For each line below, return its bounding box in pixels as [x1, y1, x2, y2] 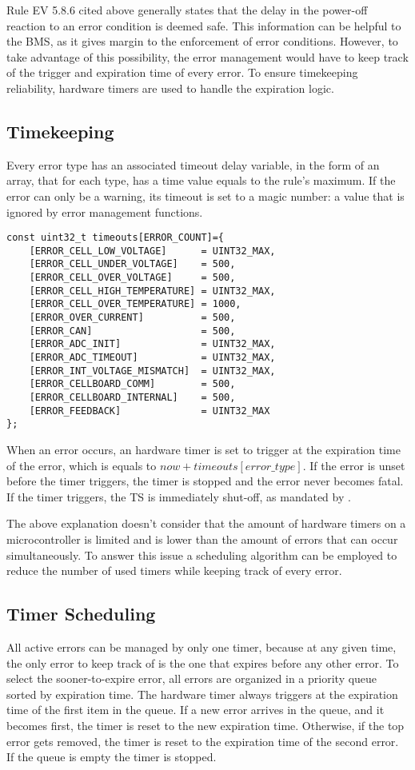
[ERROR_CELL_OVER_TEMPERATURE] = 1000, [29, 298, 241, 310]
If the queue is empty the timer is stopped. [6, 748, 217, 765]
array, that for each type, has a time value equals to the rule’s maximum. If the [6, 172, 396, 189]
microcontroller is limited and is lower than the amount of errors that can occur [6, 530, 398, 547]
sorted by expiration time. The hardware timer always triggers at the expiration [6, 685, 398, 702]
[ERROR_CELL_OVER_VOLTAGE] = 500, [29, 272, 236, 284]
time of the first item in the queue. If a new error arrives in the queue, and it [6, 701, 385, 718]
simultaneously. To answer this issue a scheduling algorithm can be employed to [6, 546, 397, 563]
